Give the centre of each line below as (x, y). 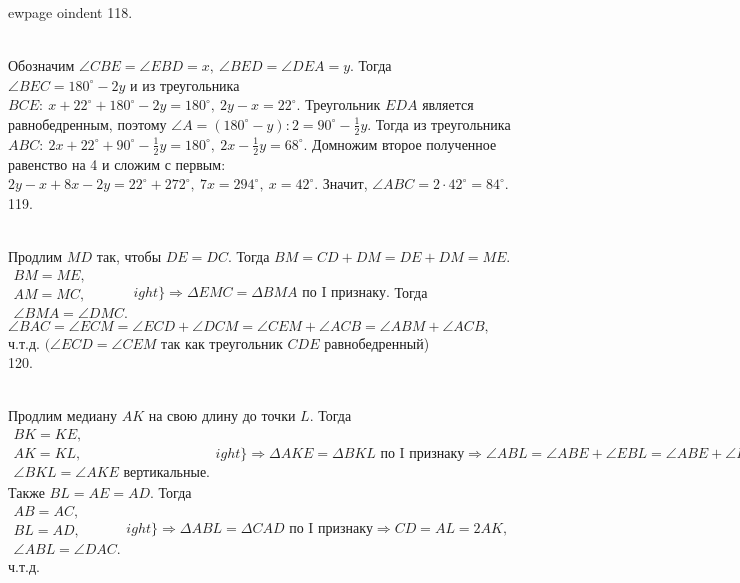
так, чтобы (129, 256)
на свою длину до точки (222, 415)
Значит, (345, 183)
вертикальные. (167, 473)
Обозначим (41, 65)
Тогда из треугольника (443, 123)
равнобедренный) (377, 342)
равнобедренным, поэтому (87, 123)
